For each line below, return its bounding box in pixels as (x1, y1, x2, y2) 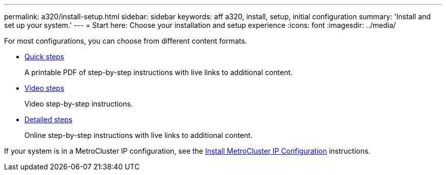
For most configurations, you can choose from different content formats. (4, 37, 247, 45)
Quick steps (24, 52, 64, 61)
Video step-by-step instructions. (24, 99, 133, 108)
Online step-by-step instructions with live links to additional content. (24, 131, 253, 139)
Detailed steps (24, 115, 73, 124)
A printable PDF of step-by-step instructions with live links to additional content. (24, 68, 293, 77)
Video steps (24, 84, 65, 92)
